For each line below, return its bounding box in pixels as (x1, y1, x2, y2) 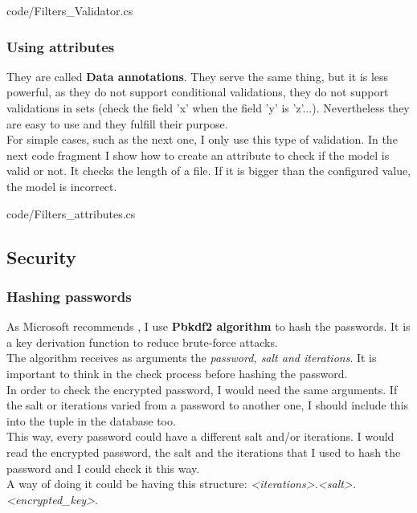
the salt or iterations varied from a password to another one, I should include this (6, 397, 409, 413)
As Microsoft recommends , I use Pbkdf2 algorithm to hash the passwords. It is (6, 318, 411, 335)
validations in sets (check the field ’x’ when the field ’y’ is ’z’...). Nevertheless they (6, 100, 410, 116)
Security (6, 244, 76, 269)
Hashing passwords (6, 286, 132, 306)
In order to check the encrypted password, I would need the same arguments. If (6, 381, 398, 397)
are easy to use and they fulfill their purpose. (6, 115, 228, 132)
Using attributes (6, 36, 115, 56)
